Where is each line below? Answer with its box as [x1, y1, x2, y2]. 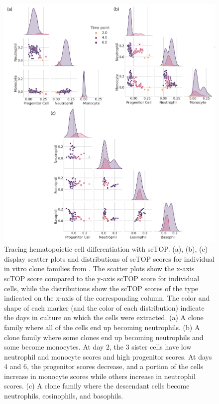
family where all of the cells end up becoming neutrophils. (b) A [4, 322, 200, 332]
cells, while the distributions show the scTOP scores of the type [4, 283, 199, 293]
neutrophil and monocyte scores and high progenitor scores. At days [4, 351, 212, 362]
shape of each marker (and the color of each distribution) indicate [4, 302, 205, 313]
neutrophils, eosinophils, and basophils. [4, 391, 123, 401]
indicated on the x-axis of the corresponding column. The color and [4, 293, 210, 303]
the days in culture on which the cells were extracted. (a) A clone [4, 312, 204, 323]
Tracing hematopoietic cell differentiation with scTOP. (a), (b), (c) [4, 244, 208, 254]
